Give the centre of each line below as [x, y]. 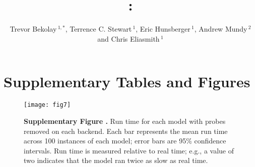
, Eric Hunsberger [163, 29]
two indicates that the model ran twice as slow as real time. [116, 160]
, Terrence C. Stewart [99, 29]
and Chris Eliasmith [129, 38]
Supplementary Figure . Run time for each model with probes [125, 121]
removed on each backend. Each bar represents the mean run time [126, 131]
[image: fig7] [47, 105]
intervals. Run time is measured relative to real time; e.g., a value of [129, 150]
